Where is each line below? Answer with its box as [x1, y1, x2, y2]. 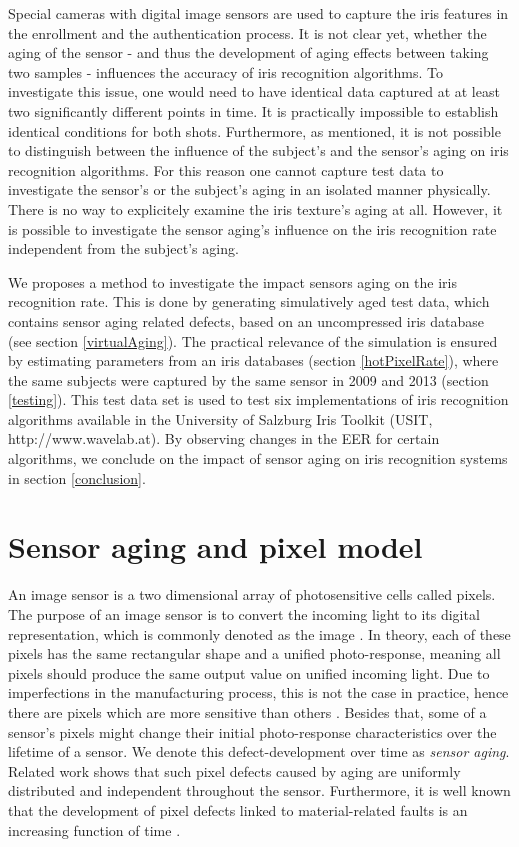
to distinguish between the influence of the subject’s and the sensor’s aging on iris [8, 140, 509, 161]
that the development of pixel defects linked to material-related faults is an [8, 799, 468, 820]
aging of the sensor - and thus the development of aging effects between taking [8, 42, 489, 63]
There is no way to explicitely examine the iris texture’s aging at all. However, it [8, 198, 503, 219]
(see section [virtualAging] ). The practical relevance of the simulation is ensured [8, 330, 498, 351]
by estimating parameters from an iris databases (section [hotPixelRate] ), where [8, 350, 499, 371]
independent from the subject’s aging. [8, 238, 239, 259]
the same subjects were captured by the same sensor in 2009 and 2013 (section [8, 369, 489, 390]
